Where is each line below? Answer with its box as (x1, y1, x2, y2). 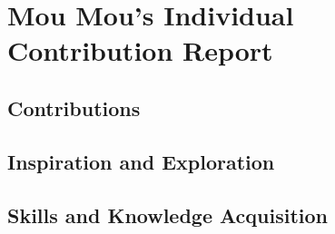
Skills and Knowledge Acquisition (7, 200, 329, 229)
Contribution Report (7, 32, 273, 69)
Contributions (7, 93, 141, 122)
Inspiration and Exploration (7, 147, 275, 175)
